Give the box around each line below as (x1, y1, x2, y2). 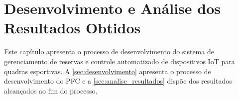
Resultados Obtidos (4, 17, 141, 38)
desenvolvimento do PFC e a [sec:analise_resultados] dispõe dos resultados (4, 76, 232, 86)
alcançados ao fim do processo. (4, 85, 98, 96)
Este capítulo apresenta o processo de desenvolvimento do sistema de (4, 46, 214, 57)
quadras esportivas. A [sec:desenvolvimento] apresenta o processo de (4, 66, 211, 76)
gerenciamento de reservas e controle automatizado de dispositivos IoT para (4, 56, 235, 66)
